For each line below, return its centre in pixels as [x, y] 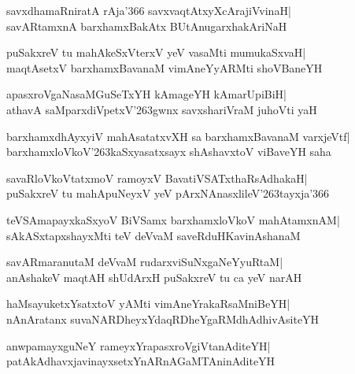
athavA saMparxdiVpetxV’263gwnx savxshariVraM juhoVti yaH [162, 109]
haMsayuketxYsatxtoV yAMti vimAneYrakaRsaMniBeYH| [148, 304]
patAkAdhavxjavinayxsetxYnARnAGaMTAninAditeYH [141, 361]
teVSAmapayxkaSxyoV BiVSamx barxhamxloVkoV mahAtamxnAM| [173, 219]
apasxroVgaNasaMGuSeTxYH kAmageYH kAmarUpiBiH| [146, 94]
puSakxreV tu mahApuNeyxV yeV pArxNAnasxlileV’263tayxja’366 [168, 193]
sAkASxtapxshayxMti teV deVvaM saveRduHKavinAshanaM [153, 235]
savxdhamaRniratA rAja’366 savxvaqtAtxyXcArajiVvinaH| [149, 10]
